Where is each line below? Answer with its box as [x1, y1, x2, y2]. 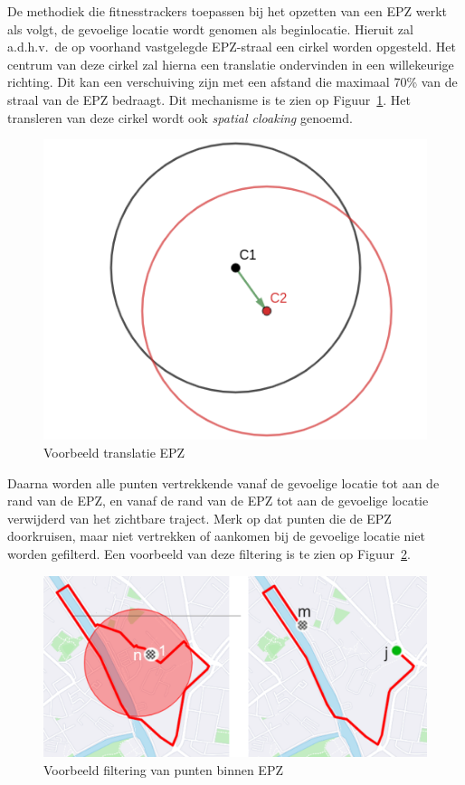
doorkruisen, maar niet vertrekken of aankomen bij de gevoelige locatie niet [7, 526, 425, 545]
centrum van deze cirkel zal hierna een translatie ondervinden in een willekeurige [7, 54, 454, 73]
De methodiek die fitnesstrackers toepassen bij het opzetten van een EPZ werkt [7, 2, 447, 20]
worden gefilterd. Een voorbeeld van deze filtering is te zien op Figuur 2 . [7, 544, 411, 563]
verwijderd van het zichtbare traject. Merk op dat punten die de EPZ [7, 508, 392, 527]
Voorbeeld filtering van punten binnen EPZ [43, 760, 283, 779]
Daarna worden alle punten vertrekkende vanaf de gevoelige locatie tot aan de [7, 473, 440, 492]
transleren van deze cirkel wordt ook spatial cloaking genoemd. [7, 108, 353, 127]
